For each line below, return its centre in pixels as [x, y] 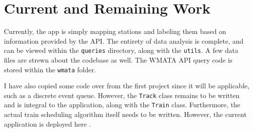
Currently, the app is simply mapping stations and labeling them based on [115, 31]
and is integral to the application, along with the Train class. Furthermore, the [122, 105]
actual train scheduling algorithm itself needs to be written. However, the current [125, 114]
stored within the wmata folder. [50, 69]
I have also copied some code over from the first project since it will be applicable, [127, 86]
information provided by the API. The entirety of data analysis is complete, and [124, 41]
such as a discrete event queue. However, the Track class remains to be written [122, 95]
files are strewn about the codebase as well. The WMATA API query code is [118, 59]
